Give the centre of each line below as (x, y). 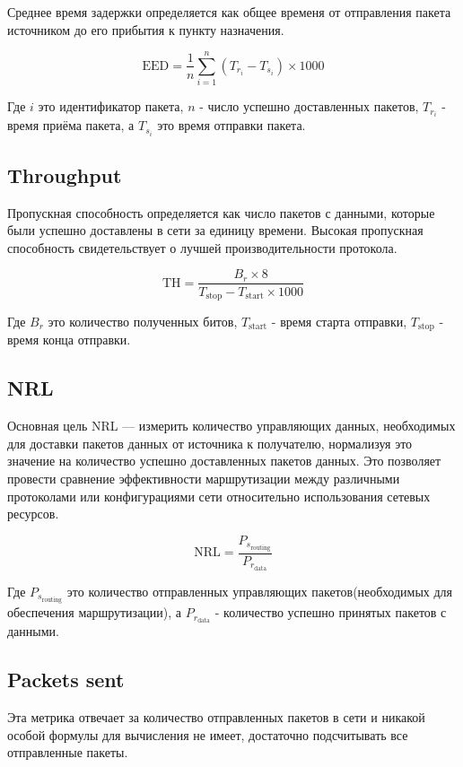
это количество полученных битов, (143, 321)
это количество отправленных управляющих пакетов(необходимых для (260, 592)
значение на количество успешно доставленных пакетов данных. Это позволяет (224, 461)
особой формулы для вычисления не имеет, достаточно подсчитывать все (208, 734)
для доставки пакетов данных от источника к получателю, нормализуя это (210, 443)
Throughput (65, 174)
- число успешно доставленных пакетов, (309, 106)
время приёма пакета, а (71, 125)
